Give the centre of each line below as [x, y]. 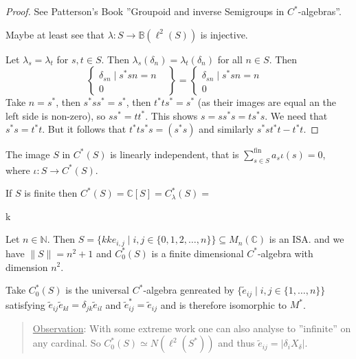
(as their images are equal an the [267, 102]
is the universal [98, 290]
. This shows [171, 115]
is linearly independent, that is [175, 154]
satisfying [25, 304]
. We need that [296, 115]
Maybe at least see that [55, 34]
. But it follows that [84, 129]
